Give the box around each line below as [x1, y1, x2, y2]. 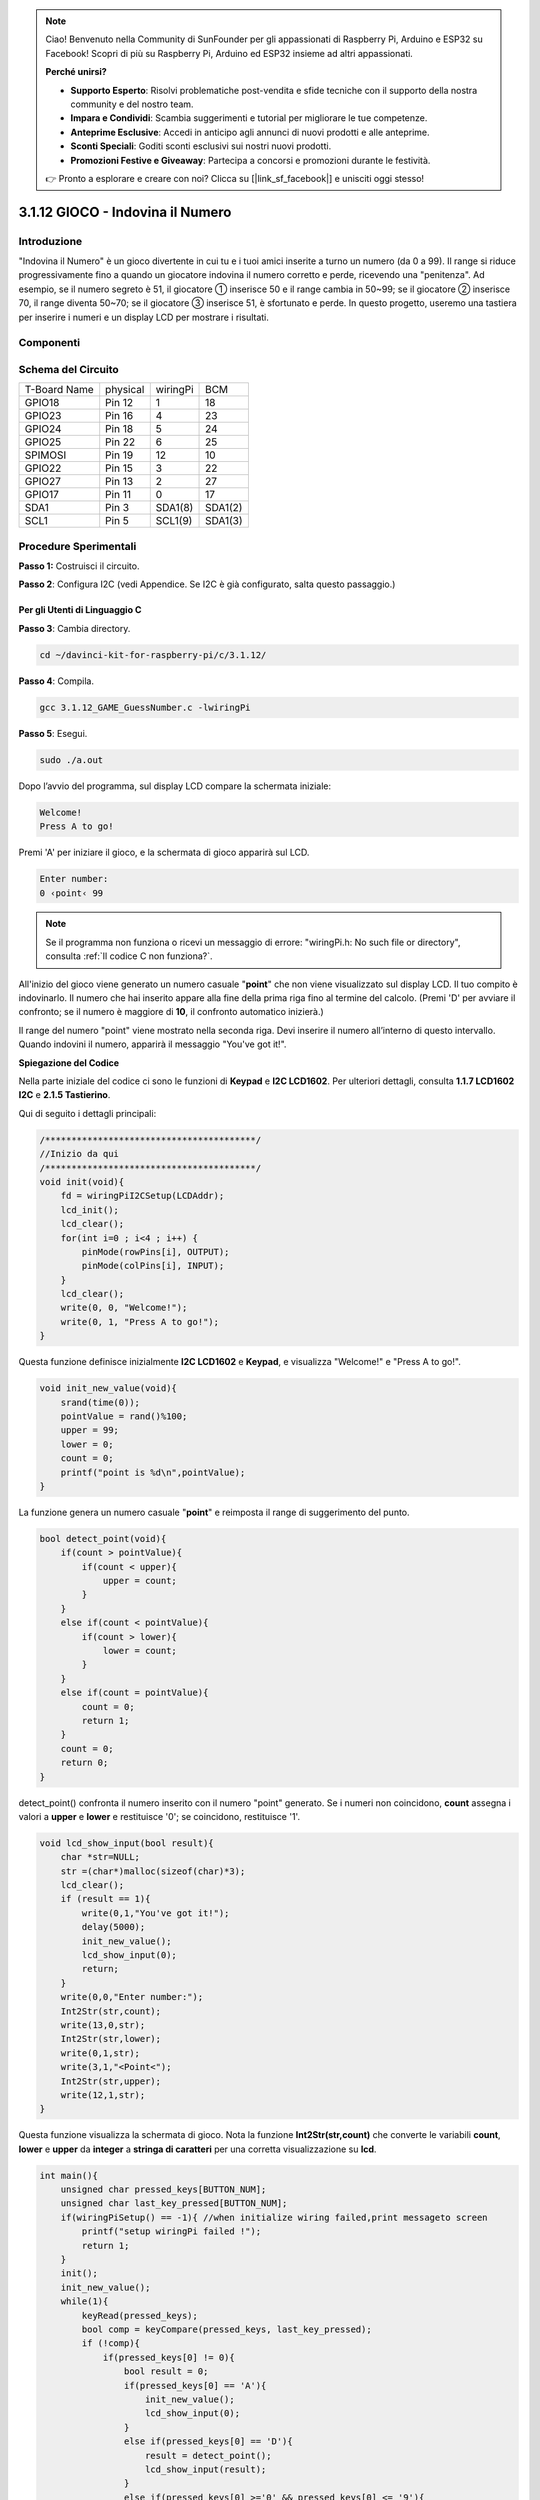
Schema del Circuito [18, 362, 119, 376]
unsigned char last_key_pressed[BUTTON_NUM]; [60, 2198, 288, 2209]
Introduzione [18, 234, 83, 248]
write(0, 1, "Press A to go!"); [60, 1316, 220, 1327]
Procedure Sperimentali [18, 539, 137, 553]
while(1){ [60, 2296, 109, 2307]
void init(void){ [39, 1176, 125, 1187]
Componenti [18, 336, 80, 350]
